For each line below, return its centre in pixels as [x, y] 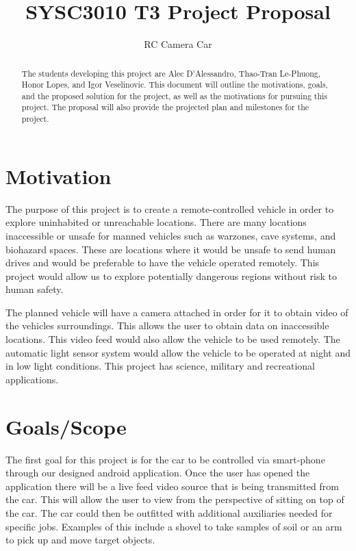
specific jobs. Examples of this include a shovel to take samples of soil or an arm [174, 526]
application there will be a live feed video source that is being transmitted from [172, 486]
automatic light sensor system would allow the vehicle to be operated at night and [178, 352]
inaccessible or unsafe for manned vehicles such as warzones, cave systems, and [171, 235]
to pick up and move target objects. [80, 540]
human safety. [35, 289]
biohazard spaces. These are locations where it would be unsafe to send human [171, 249]
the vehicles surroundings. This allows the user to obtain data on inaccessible [167, 325]
